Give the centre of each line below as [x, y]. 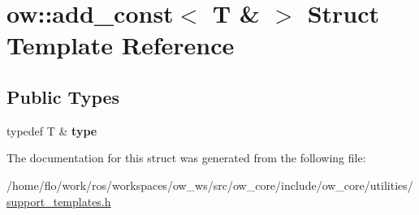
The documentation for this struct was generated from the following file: [186, 158]
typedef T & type [52, 130]
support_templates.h [59, 201]
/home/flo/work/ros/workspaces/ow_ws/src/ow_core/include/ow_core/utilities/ [210, 185]
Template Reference [121, 45]
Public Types [63, 96]
